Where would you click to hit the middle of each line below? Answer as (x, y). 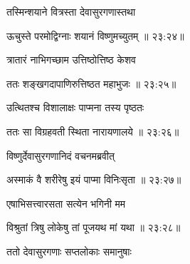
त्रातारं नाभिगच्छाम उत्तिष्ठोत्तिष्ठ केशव (71, 60)
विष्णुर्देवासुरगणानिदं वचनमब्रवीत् (60, 155)
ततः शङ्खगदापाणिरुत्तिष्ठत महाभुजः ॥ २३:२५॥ (91, 83)
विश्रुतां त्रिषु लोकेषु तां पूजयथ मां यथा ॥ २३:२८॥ (94, 227)
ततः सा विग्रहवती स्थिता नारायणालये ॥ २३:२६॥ (93, 131)
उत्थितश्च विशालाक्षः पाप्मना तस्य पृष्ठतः (75, 107)
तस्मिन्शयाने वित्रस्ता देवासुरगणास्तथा (71, 11)
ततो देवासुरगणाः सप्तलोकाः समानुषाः (69, 251)
